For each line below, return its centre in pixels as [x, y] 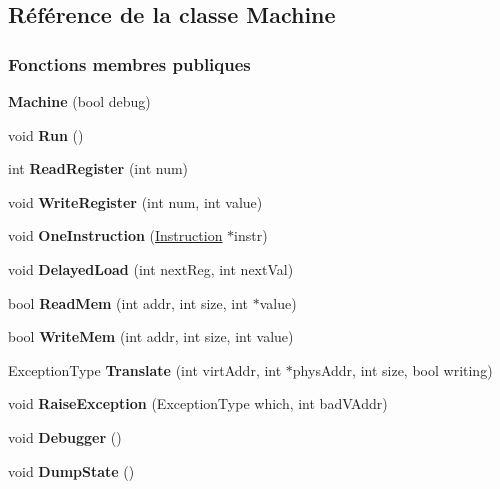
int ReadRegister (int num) [98, 168]
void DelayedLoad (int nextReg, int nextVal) [151, 268]
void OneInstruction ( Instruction [115, 235]
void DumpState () [71, 470]
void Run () [46, 134]
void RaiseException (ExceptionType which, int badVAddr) [198, 403]
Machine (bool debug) [79, 101]
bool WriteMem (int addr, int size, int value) [151, 336]
